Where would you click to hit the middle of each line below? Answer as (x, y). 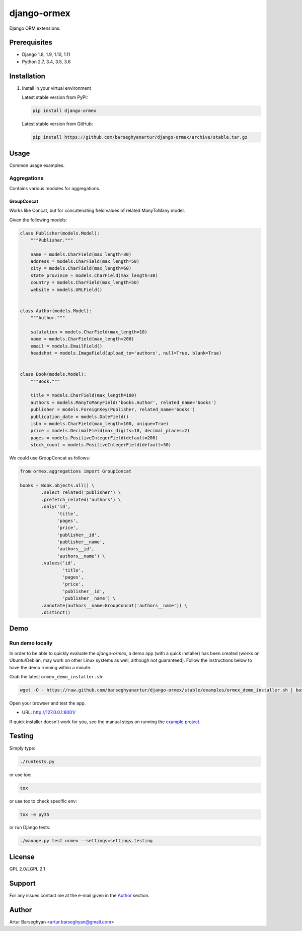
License (22, 857)
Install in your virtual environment (56, 88)
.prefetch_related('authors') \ (81, 500)
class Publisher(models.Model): (60, 233)
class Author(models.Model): (56, 311)
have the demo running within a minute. (50, 667)
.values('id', (58, 563)
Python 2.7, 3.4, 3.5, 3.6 (46, 62)
